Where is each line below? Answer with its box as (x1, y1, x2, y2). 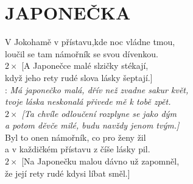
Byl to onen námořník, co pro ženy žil (5, 130, 146, 143)
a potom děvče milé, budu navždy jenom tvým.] (5, 119, 180, 132)
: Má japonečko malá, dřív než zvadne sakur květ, (5, 83, 189, 96)
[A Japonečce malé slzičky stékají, (21, 59, 149, 72)
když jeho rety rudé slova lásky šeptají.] (5, 71, 153, 83)
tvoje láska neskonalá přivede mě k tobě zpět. (5, 95, 171, 108)
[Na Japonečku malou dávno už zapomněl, (21, 155, 180, 168)
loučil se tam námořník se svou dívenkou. (5, 47, 158, 60)
